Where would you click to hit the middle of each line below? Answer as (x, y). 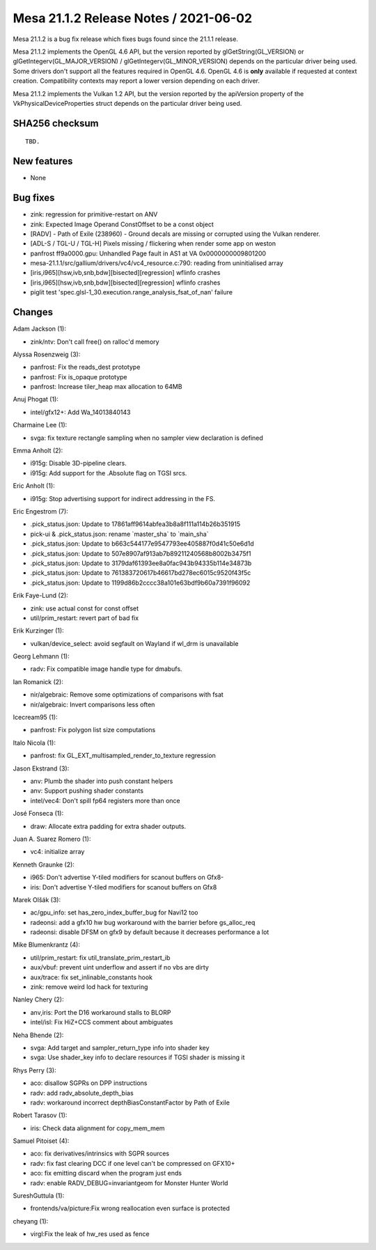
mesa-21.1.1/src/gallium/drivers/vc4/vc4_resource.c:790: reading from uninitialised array (157, 263)
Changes (33, 312)
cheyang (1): (31, 1221)
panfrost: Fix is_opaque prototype (79, 377)
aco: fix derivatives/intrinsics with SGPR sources (100, 1154)
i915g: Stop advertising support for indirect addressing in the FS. (123, 498)
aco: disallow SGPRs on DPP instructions (89, 1083)
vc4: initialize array (57, 852)
